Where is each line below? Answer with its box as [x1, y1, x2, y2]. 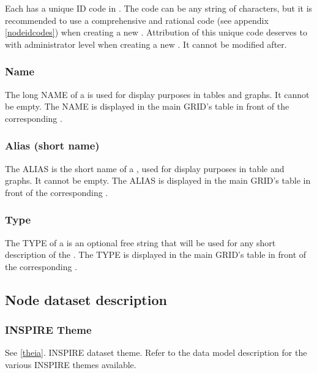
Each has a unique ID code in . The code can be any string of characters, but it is [5, 2, 313, 14]
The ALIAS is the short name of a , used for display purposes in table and [5, 162, 285, 175]
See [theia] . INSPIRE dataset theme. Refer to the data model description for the [5, 346, 307, 359]
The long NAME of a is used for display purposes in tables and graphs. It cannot [5, 88, 310, 100]
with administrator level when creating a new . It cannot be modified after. [5, 37, 287, 50]
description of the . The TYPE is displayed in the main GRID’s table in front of [5, 248, 307, 261]
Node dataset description [5, 290, 167, 309]
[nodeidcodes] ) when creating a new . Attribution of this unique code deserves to [5, 26, 307, 39]
